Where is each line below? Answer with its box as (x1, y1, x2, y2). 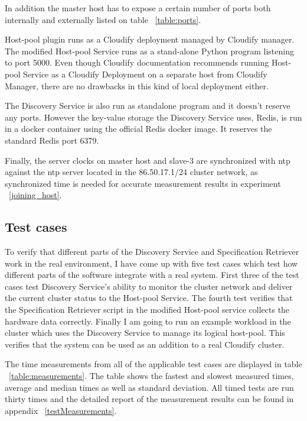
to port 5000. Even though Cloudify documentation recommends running (5, 56, 269, 69)
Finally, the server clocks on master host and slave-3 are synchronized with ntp (5, 154, 290, 166)
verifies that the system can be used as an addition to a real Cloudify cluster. (5, 338, 285, 350)
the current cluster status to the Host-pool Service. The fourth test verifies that (5, 292, 293, 304)
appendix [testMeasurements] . (5, 404, 117, 416)
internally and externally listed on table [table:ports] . (5, 13, 201, 25)
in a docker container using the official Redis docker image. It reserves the (5, 122, 272, 135)
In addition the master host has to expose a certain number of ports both (5, 2, 271, 14)
